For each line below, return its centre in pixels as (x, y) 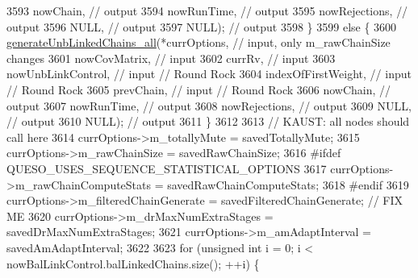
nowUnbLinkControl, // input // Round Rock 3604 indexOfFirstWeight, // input (209, 74)
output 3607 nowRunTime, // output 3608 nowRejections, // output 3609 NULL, (209, 105)
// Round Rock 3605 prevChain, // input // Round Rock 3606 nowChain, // (199, 89)
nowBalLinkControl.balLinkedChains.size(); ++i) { (133, 263)
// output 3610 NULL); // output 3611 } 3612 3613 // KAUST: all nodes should (208, 121)
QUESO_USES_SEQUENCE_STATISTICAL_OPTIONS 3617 (167, 168)
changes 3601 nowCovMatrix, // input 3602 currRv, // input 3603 (171, 58)
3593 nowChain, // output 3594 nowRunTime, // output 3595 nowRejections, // (207, 10)
